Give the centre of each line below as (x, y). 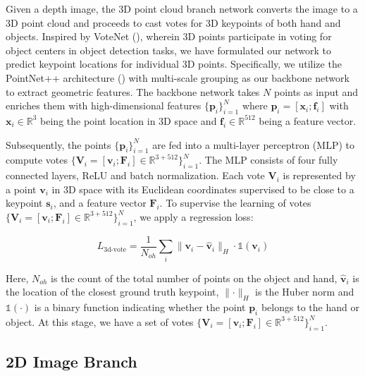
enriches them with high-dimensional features (104, 105)
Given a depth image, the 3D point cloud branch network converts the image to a (182, 8)
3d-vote (115, 249)
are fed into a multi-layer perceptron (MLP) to (253, 144)
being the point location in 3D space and (129, 120)
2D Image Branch (72, 361)
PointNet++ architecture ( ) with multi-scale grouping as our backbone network (178, 77)
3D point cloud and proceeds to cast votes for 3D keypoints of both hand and (173, 22)
